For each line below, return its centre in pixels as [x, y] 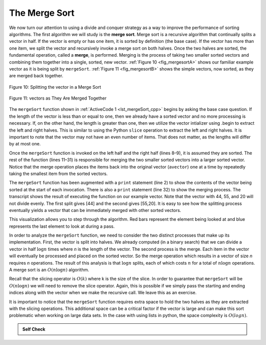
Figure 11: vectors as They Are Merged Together [58, 98]
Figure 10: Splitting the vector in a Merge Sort [55, 87]
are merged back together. [36, 76]
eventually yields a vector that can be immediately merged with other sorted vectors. [95, 210]
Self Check [34, 329]
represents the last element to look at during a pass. [62, 226]
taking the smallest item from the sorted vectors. [58, 173]
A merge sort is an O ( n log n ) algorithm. [49, 270]
